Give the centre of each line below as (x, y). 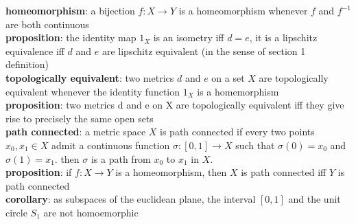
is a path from (121, 158)
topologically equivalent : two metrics (90, 77)
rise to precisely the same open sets (80, 118)
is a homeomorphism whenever (243, 10)
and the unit (315, 199)
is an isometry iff (189, 37)
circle (16, 212)
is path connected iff (284, 172)
